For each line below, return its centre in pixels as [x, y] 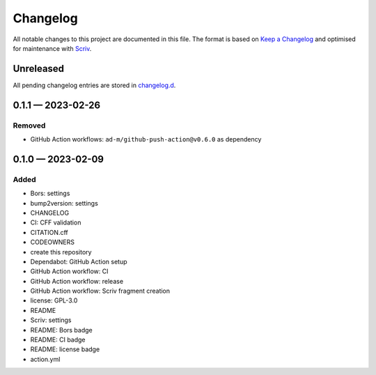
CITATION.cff [49, 232]
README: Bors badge [62, 330]
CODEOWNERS [52, 242]
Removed [29, 125]
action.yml [45, 359]
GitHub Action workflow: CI [69, 271]
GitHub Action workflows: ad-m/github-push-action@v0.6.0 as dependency [146, 139]
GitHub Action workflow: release [77, 281]
